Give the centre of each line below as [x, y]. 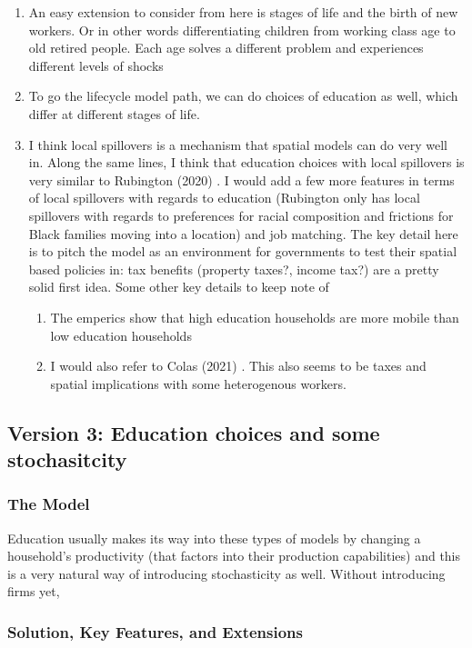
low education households [121, 335]
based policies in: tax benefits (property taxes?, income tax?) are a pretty [234, 269]
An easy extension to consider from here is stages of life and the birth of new [243, 12]
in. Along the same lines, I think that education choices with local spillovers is [246, 162]
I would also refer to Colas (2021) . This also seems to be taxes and [238, 366]
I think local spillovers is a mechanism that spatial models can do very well [238, 144]
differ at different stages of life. [114, 113]
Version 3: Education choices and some [194, 432]
